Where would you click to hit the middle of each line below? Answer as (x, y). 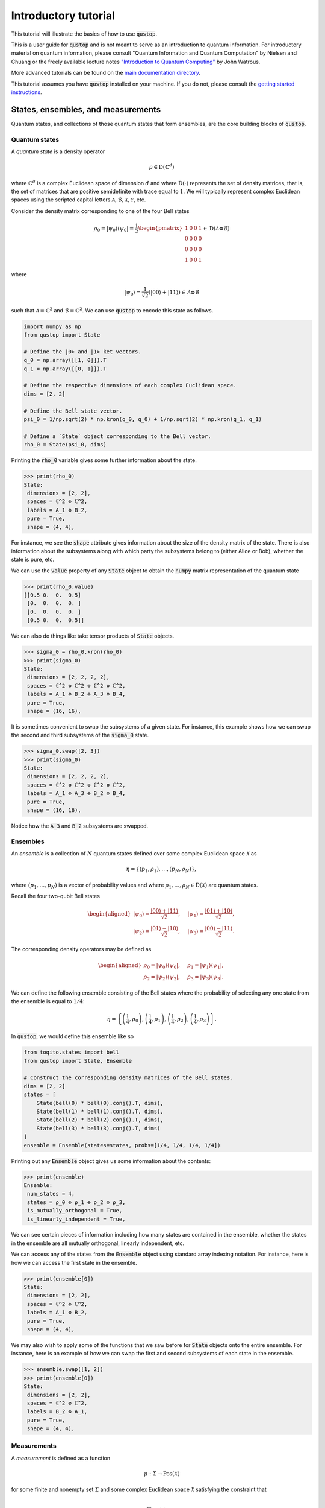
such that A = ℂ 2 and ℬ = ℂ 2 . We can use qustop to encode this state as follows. (112, 310)
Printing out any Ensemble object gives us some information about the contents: (111, 1161)
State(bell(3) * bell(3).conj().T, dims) (98, 1128)
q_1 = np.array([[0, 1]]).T (65, 369)
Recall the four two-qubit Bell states (56, 896)
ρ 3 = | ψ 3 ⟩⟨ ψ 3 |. (206, 978)
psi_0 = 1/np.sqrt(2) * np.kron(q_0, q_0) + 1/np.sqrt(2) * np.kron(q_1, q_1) (143, 420)
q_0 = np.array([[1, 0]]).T (65, 360)
